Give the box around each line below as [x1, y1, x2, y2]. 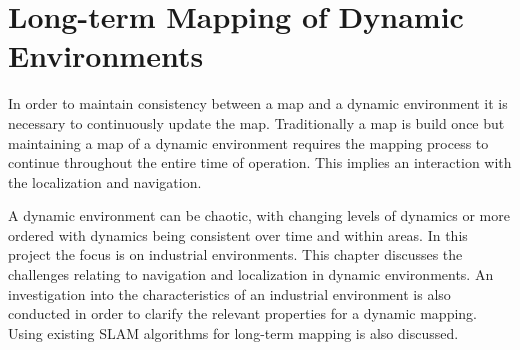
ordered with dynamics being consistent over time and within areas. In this [8, 224, 468, 245]
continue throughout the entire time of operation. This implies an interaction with [8, 152, 512, 173]
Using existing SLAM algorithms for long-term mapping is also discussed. [8, 322, 459, 343]
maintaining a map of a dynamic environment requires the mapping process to [8, 132, 489, 153]
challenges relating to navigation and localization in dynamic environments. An [8, 264, 494, 285]
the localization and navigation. [8, 171, 202, 192]
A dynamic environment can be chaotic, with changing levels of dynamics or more [8, 205, 510, 226]
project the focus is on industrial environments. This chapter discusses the [8, 244, 463, 265]
